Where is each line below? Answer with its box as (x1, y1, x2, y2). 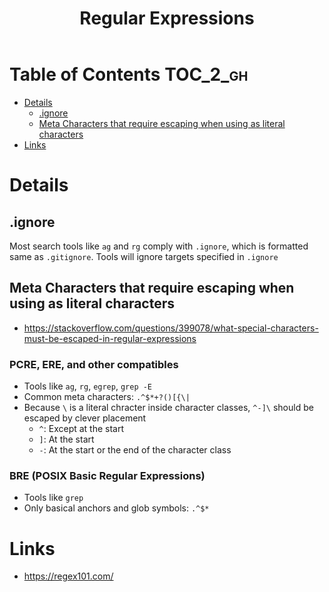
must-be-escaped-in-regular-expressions (23, 332, 197, 344)
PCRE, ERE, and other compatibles (9, 357, 179, 371)
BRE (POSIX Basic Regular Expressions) (9, 468, 206, 482)
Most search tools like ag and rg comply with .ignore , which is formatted (9, 240, 309, 252)
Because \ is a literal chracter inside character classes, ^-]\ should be (23, 402, 314, 414)
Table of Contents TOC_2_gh (9, 63, 249, 86)
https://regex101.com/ (23, 570, 114, 582)
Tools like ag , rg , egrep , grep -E (23, 380, 153, 392)
